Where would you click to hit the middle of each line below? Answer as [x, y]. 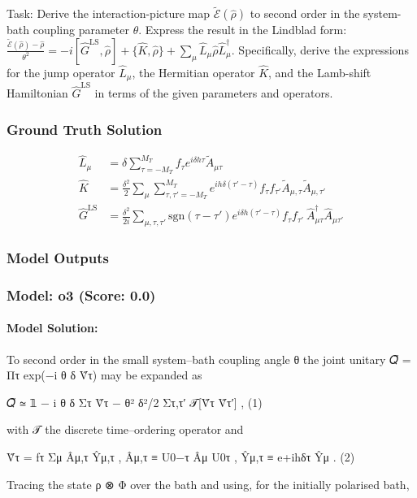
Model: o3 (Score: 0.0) [81, 294]
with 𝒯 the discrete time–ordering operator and [125, 429]
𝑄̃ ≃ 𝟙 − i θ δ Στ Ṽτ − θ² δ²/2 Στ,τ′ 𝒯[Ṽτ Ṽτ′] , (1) [135, 402]
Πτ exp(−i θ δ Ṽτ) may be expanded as [104, 375]
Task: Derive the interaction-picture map [109, 13]
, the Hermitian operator [193, 73]
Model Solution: [52, 328]
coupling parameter [81, 30]
